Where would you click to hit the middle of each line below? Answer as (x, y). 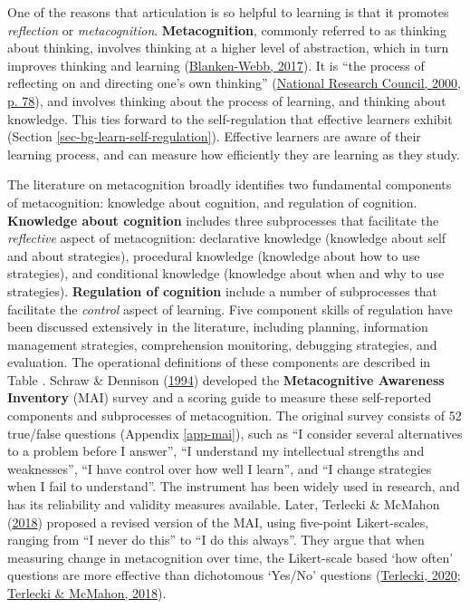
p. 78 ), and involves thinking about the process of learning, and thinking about (227, 100)
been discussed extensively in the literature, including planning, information (218, 327)
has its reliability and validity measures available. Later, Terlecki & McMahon (224, 504)
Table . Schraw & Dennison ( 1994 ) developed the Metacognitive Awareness (226, 379)
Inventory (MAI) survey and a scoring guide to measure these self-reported (220, 397)
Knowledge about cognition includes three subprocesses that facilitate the (223, 220)
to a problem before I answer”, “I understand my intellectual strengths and (216, 451)
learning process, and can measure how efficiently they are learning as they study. (234, 154)
